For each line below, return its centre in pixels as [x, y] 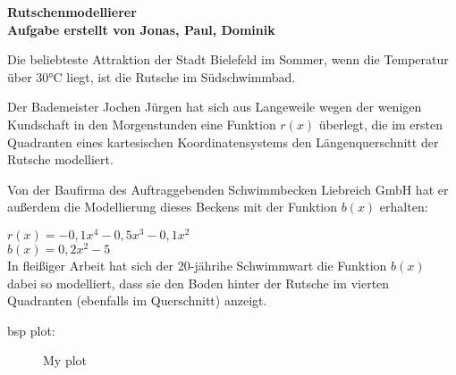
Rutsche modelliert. [60, 159]
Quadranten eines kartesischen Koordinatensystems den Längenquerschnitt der [223, 142]
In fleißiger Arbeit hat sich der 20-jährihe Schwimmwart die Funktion [197, 266]
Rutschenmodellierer [72, 12]
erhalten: [404, 207]
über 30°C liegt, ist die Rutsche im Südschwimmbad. [152, 76]
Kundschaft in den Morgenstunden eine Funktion [142, 124]
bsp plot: [31, 330]
